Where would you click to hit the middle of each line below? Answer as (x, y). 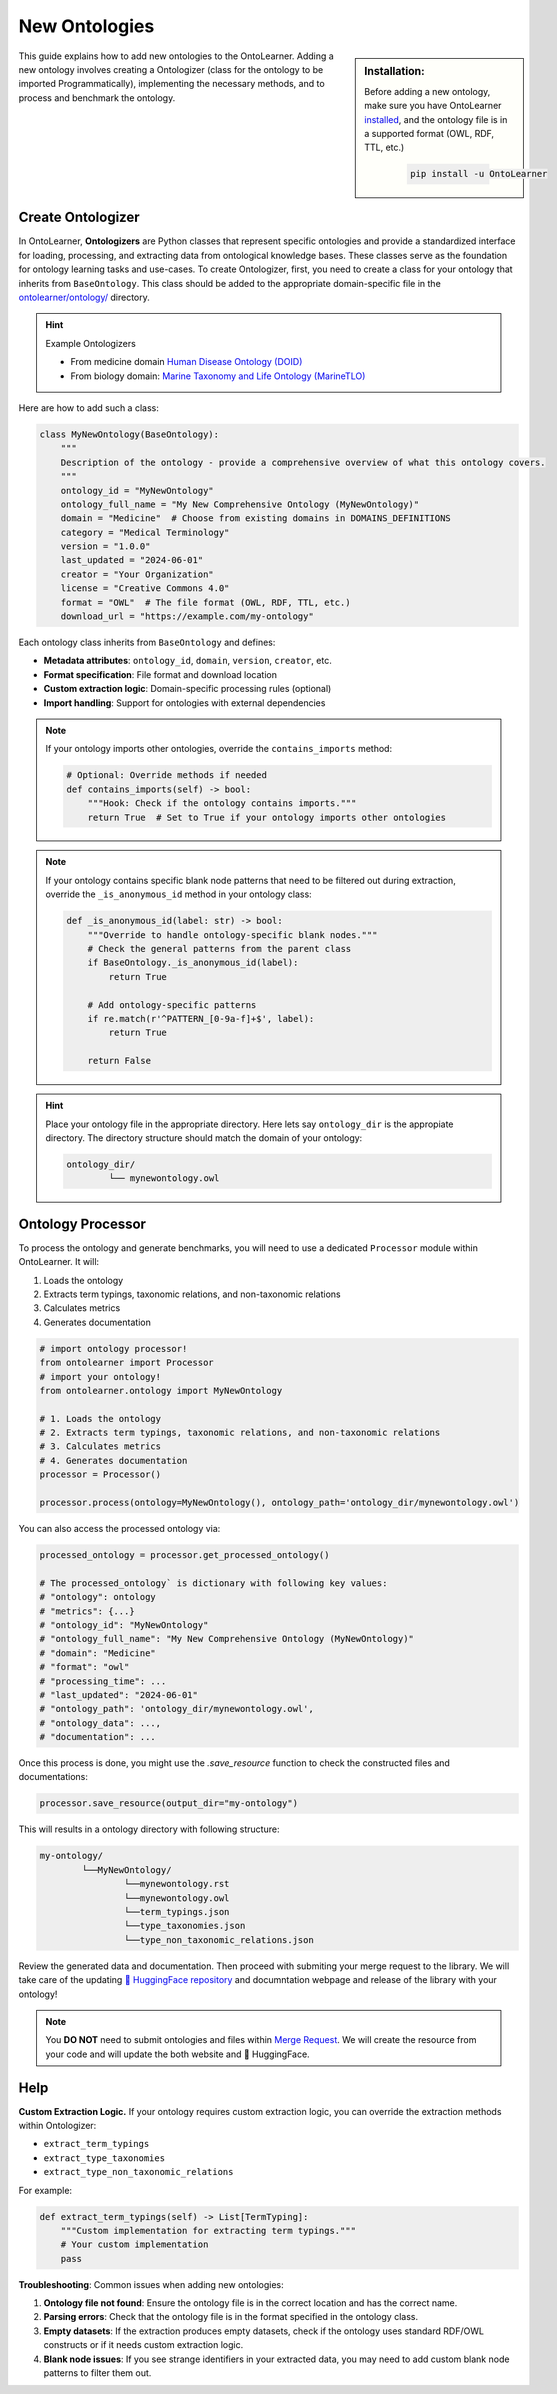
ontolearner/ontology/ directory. (84, 297)
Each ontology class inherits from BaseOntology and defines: (147, 642)
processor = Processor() (100, 1474)
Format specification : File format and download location (160, 674)
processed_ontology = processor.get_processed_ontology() (184, 1555)
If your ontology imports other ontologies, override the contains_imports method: (219, 749)
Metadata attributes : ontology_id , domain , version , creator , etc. (187, 661)
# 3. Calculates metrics (100, 1446)
